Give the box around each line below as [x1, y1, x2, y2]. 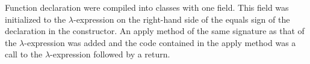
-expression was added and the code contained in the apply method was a [24, 36, 296, 48]
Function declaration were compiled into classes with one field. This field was [5, 1, 289, 13]
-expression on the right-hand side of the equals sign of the [73, 13, 290, 25]
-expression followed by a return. [50, 48, 170, 60]
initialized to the [5, 13, 66, 25]
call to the [5, 48, 43, 60]
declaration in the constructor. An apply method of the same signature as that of [5, 25, 305, 37]
